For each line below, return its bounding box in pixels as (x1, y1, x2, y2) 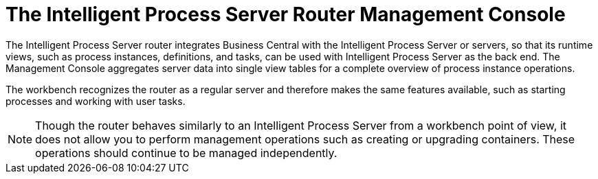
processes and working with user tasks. (5, 95, 186, 107)
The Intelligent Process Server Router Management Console (5, 3, 566, 26)
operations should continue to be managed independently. (35, 145, 337, 160)
